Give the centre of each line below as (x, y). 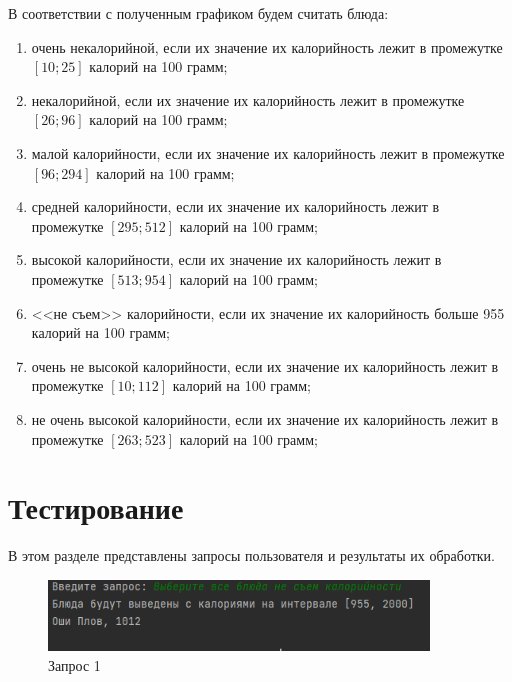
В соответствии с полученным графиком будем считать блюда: (198, 13)
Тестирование (96, 507)
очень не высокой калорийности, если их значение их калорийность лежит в (265, 365)
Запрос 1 (74, 664)
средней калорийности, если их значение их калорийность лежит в (235, 206)
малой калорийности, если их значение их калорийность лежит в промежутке (268, 152)
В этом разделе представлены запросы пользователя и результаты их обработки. (252, 555)
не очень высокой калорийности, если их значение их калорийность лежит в (265, 418)
